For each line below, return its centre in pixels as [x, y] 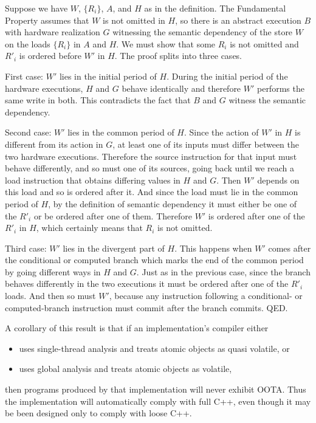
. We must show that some [166, 43]
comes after [290, 248]
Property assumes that [47, 20]
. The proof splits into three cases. [178, 56]
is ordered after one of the [256, 215]
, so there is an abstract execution [238, 20]
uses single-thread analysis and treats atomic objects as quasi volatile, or [154, 348]
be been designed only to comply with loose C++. [98, 413]
